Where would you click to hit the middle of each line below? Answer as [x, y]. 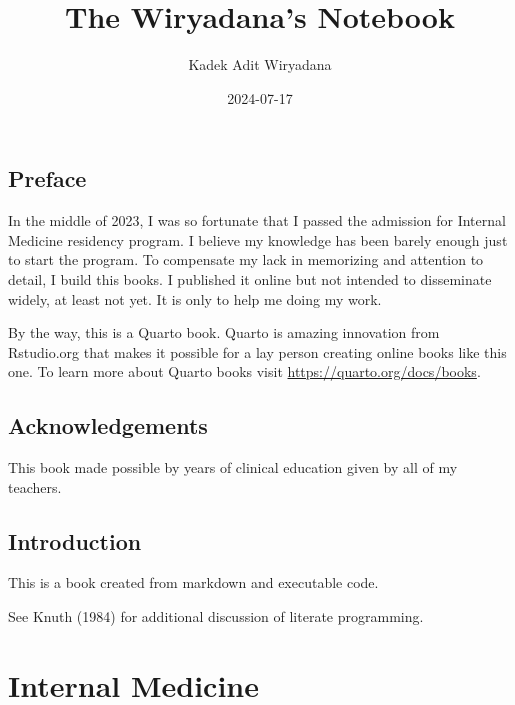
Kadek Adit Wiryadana [260, 64]
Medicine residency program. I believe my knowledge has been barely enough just [258, 239]
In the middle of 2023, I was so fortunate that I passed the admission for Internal [257, 220]
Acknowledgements [108, 425]
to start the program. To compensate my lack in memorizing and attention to [246, 259]
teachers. [35, 486]
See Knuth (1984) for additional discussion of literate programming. [216, 616]
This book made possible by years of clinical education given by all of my [233, 467]
